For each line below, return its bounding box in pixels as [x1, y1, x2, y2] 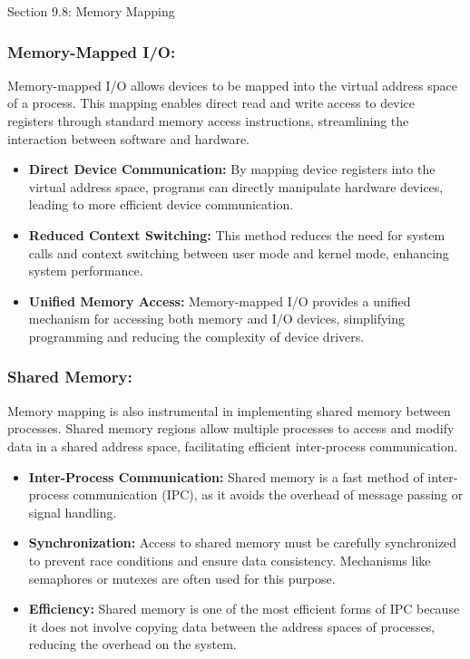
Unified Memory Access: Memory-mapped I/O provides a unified [28, 291, 411, 310]
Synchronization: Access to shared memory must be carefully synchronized [28, 533, 457, 552]
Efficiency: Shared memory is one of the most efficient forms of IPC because [28, 599, 460, 618]
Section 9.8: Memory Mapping [7, 2, 175, 20]
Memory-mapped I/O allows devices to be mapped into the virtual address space [7, 75, 457, 94]
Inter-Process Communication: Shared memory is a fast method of [28, 467, 424, 486]
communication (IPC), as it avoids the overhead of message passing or [73, 485, 464, 504]
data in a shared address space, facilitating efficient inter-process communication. [7, 436, 458, 455]
